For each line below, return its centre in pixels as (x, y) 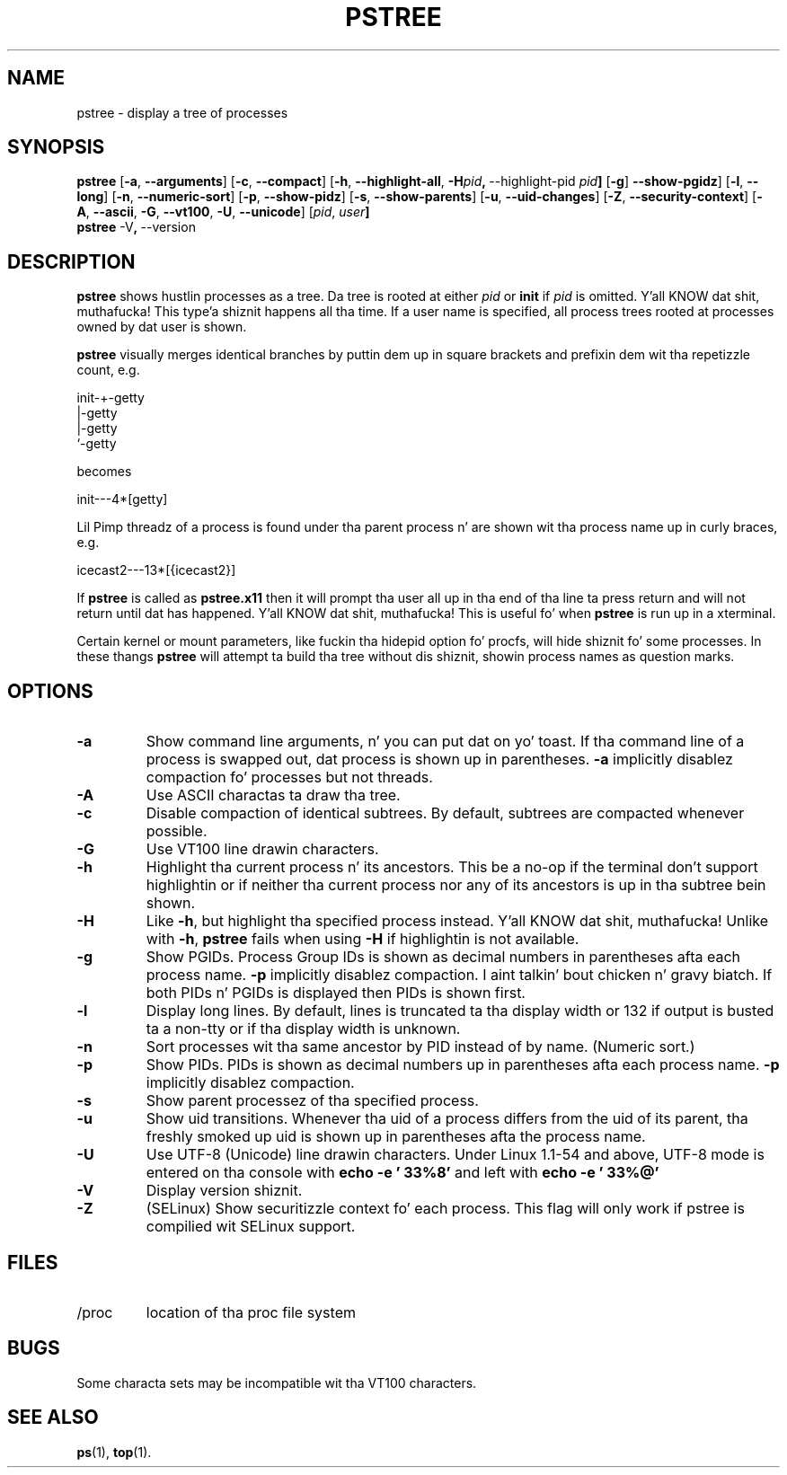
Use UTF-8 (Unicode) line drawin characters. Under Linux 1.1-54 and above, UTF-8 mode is (455, 1155)
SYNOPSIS (56, 147)
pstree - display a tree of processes (182, 112)
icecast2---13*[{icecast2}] (156, 570)
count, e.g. (108, 370)
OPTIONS (50, 691)
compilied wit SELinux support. (251, 1227)
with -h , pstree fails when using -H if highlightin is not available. (363, 939)
